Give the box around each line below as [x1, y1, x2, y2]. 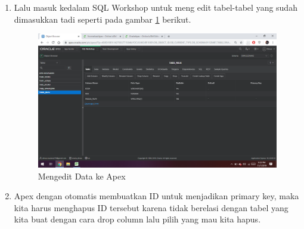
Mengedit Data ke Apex [38, 169, 126, 182]
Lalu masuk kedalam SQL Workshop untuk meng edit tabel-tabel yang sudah [14, 1, 297, 13]
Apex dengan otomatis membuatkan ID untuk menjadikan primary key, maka [14, 190, 299, 202]
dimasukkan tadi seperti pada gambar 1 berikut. [14, 13, 191, 25]
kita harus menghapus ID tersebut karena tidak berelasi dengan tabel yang [14, 201, 289, 213]
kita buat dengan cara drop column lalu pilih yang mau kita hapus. [14, 213, 261, 225]
